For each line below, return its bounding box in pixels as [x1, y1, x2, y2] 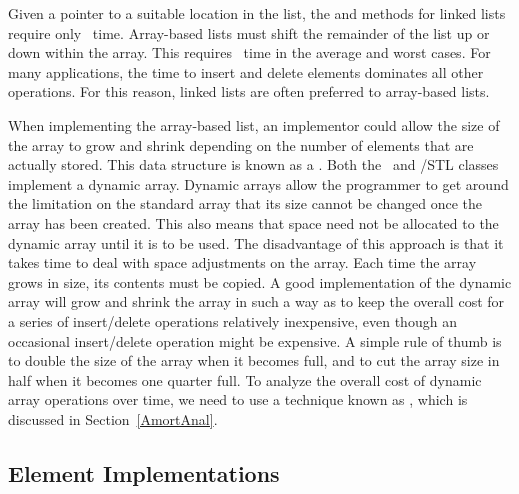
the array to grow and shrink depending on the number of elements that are [8, 134, 474, 155]
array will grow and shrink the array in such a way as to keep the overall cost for [8, 291, 505, 312]
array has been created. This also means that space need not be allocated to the [8, 212, 499, 233]
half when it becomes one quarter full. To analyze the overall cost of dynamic [8, 369, 482, 390]
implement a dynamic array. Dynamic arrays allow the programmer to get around [8, 173, 509, 194]
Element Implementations [8, 457, 280, 488]
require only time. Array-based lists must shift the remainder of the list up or [8, 22, 490, 43]
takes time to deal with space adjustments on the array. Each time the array [8, 252, 477, 273]
